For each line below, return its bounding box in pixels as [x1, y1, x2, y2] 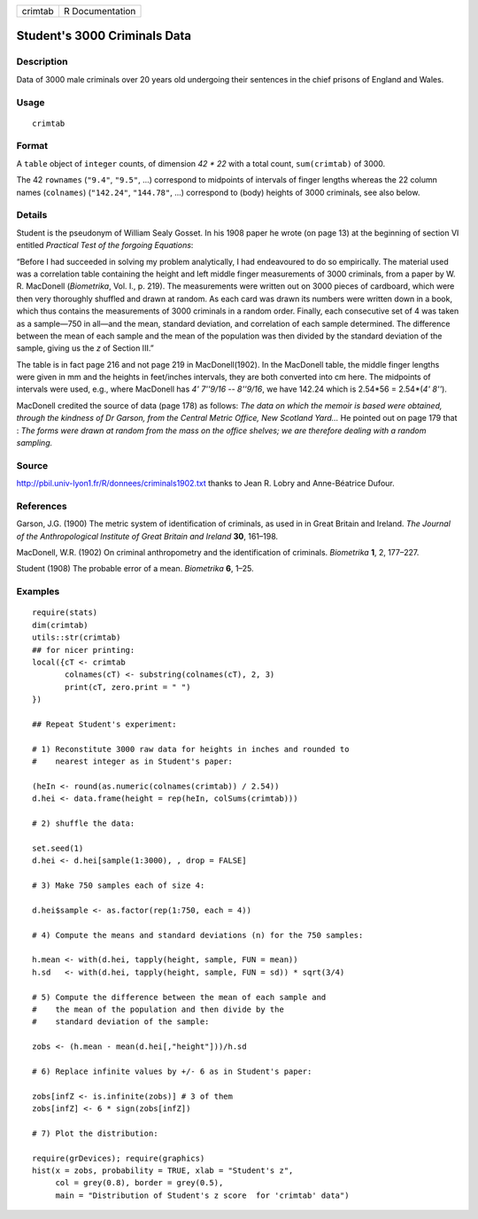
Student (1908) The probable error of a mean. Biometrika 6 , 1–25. [16, 563, 254, 574]
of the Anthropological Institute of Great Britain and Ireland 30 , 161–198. [16, 531, 279, 541]
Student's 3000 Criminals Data [16, 28, 192, 43]
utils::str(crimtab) [32, 633, 121, 642]
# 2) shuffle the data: [32, 819, 135, 828]
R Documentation [63, 5, 136, 17]
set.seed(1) [32, 842, 84, 853]
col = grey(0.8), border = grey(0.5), [55, 1178, 224, 1188]
